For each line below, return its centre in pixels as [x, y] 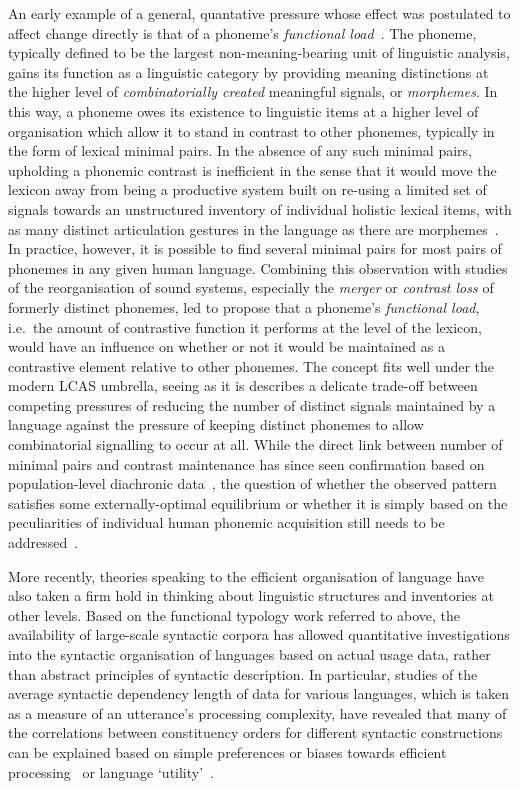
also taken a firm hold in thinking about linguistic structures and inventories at [251, 595]
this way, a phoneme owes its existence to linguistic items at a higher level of [243, 110]
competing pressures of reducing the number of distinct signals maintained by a [252, 404]
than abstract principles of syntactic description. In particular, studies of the [243, 673]
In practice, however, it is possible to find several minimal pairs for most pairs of [255, 248]
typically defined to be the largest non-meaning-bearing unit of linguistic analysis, [259, 52]
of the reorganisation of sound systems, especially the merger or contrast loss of [251, 287]
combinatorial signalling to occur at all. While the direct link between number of [255, 444]
